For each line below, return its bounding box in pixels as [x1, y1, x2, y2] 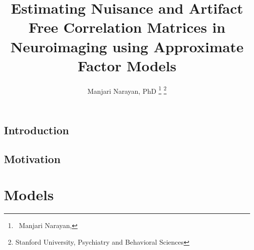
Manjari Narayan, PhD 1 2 [87, 84, 167, 96]
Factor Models [77, 55, 177, 75]
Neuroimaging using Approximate [10, 36, 244, 56]
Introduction [4, 122, 69, 137]
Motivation [4, 151, 61, 166]
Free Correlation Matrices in [28, 17, 226, 37]
